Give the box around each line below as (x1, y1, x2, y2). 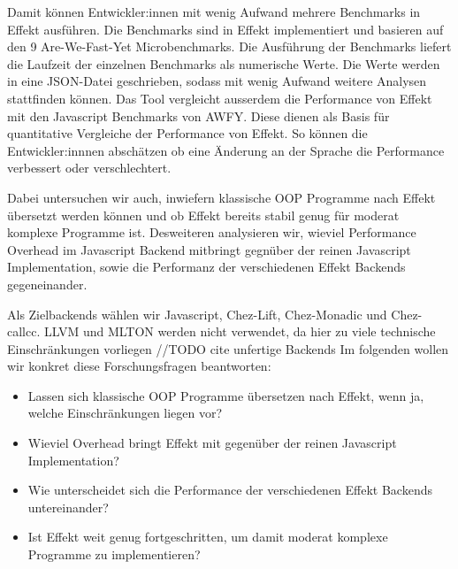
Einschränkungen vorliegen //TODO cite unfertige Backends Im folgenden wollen (7, 339, 449, 358)
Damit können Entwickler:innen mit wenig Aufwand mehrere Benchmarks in (7, 3, 421, 20)
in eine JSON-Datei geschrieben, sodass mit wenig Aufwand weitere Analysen (7, 72, 427, 90)
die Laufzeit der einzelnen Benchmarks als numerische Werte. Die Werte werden (7, 54, 440, 73)
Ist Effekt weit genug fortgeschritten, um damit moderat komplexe (27, 527, 388, 546)
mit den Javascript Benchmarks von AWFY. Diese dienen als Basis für (7, 106, 390, 125)
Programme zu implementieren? (27, 545, 201, 564)
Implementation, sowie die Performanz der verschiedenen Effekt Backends (7, 258, 406, 276)
